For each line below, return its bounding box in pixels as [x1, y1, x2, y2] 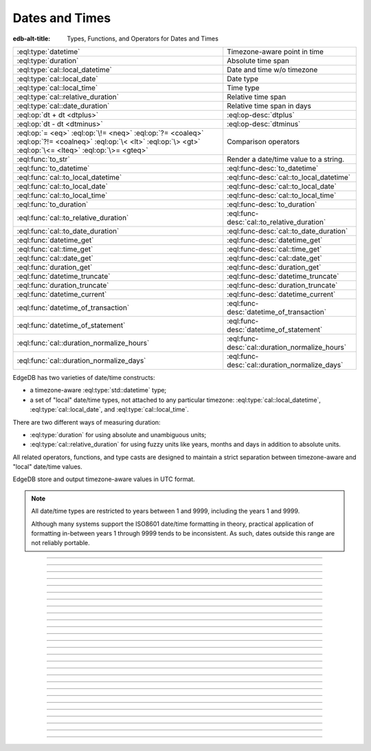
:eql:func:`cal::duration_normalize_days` [16, 355, 146, 365]
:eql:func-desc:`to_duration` [227, 200, 317, 209]
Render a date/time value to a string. [227, 154, 345, 164]
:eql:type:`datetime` [16, 47, 80, 56]
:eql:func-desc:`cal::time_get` [227, 244, 322, 254]
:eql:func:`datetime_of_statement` [16, 320, 126, 330]
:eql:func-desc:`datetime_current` [227, 289, 336, 299]
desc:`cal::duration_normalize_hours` [227, 342, 347, 352]
